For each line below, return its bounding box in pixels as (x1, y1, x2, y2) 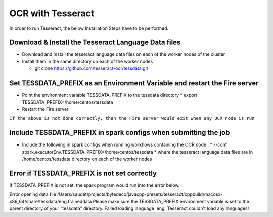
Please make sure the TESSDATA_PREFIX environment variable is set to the (93, 198, 250, 204)
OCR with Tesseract (9, 8, 95, 19)
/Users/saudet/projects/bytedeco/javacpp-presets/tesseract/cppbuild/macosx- (57, 191, 223, 197)
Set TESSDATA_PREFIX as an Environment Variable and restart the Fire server (9, 79, 259, 88)
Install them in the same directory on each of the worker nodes (22, 58, 153, 64)
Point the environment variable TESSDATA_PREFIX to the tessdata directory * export (22, 92, 197, 98)
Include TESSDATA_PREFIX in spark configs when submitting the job (9, 128, 230, 137)
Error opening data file (9, 191, 57, 197)
